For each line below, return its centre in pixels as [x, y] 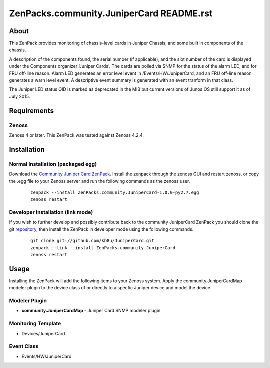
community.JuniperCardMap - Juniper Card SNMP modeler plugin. [92, 311]
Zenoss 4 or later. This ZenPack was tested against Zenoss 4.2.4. [77, 135]
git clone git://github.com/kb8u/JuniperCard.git [93, 241]
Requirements [32, 110]
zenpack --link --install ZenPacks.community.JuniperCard [103, 248]
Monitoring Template [35, 324]
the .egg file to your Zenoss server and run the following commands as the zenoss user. [100, 181]
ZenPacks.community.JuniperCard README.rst [111, 13]
